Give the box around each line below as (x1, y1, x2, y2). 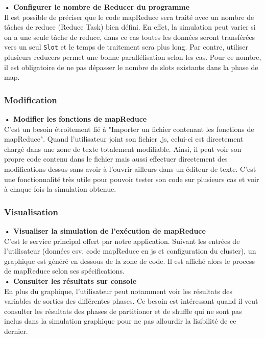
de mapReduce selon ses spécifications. (4, 265, 125, 276)
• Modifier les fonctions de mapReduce (4, 114, 147, 124)
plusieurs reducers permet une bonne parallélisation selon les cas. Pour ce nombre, (4, 52, 261, 62)
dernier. (4, 325, 28, 336)
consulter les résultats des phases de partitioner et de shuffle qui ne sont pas (4, 305, 242, 316)
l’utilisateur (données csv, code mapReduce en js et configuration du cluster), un (4, 245, 256, 256)
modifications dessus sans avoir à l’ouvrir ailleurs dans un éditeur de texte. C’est (4, 164, 256, 174)
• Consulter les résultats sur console (4, 275, 137, 286)
